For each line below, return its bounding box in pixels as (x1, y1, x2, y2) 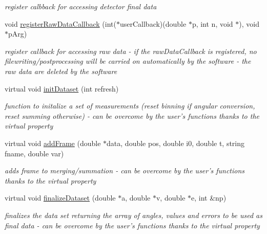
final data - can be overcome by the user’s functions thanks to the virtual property (5, 220, 260, 230)
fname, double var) (5, 148, 64, 158)
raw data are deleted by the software (5, 65, 117, 76)
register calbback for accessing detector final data (5, 1, 157, 11)
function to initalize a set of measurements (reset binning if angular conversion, (5, 100, 255, 111)
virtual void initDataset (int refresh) (5, 83, 119, 94)
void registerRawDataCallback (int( (5, 18, 116, 29)
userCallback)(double (119, 18, 187, 29)
